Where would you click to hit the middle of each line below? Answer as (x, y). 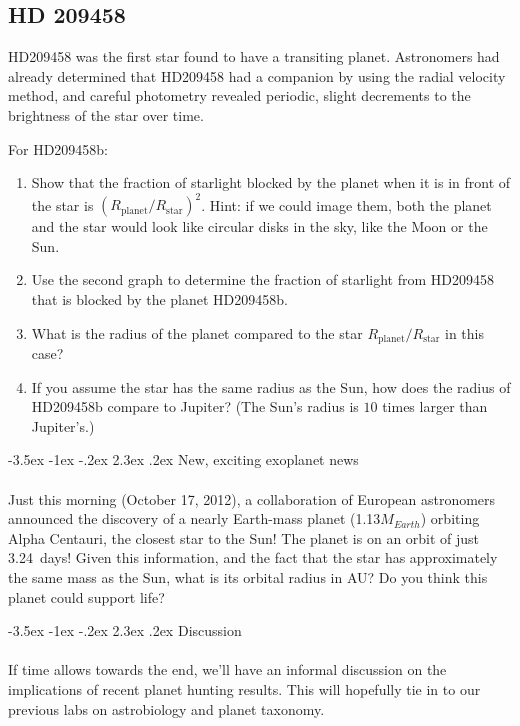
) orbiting (450, 518)
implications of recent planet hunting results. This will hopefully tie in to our (244, 689)
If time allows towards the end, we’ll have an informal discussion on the (227, 669)
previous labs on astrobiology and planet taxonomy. (166, 708)
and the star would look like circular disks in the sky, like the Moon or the (259, 226)
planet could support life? (86, 596)
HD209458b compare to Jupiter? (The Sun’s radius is (195, 406)
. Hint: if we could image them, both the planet (346, 204)
